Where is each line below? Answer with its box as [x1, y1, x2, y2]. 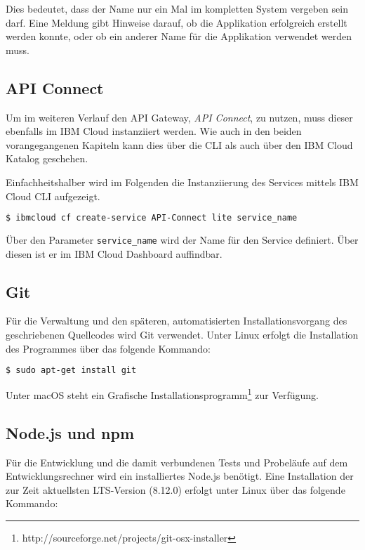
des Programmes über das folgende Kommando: [6, 341, 211, 355]
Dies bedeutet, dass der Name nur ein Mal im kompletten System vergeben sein [6, 1, 348, 15]
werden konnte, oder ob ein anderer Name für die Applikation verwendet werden [6, 29, 352, 44]
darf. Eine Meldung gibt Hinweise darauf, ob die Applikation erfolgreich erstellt [6, 15, 347, 30]
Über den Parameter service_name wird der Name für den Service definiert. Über [6, 233, 359, 247]
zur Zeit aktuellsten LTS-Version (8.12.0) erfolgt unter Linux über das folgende [6, 482, 345, 497]
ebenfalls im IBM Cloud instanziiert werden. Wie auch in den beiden [6, 124, 302, 138]
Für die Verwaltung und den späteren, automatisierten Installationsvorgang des [6, 313, 347, 328]
